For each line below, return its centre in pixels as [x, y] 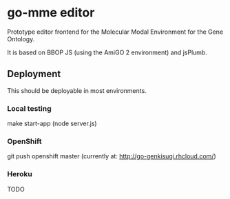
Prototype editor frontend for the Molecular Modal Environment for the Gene [115, 32]
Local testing [29, 108]
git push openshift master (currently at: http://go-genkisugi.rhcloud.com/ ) [112, 156]
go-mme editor [51, 13]
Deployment [34, 74]
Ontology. [21, 39]
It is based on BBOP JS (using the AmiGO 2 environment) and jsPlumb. [107, 52]
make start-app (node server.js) [52, 124]
